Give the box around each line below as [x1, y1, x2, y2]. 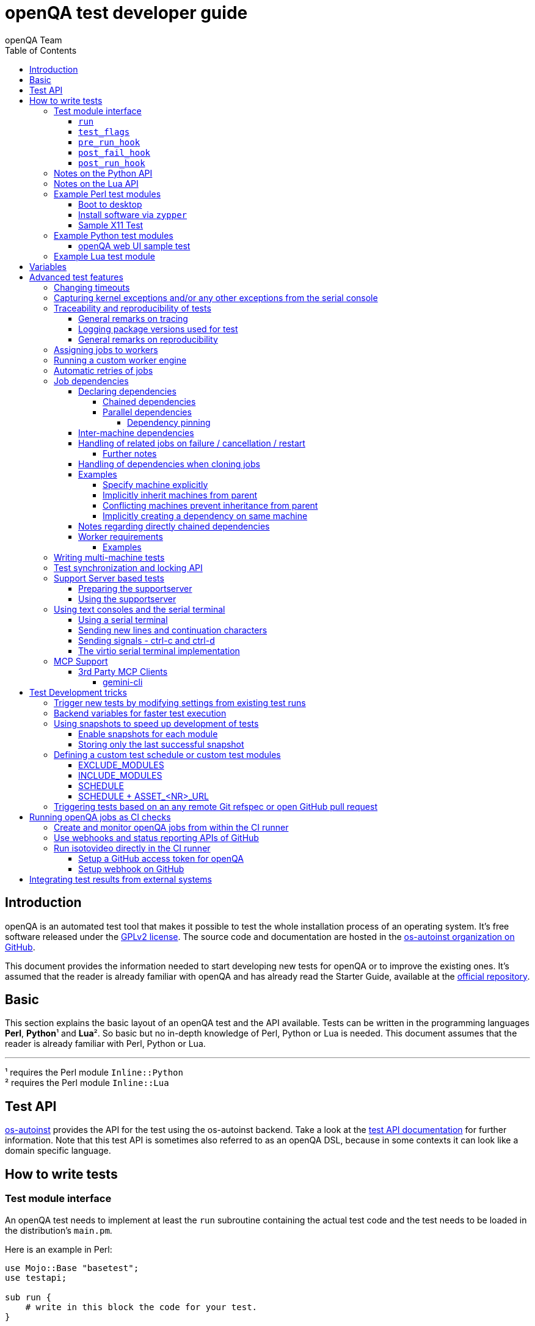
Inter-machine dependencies [78, 427, 194, 438]
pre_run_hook [78, 137, 140, 147]
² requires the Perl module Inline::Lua [5, 1077, 169, 1088]
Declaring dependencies [78, 385, 177, 396]
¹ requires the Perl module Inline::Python [5, 1067, 183, 1078]
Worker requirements [78, 531, 163, 542]
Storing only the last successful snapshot [78, 738, 244, 749]
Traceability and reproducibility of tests [54, 302, 211, 313]
